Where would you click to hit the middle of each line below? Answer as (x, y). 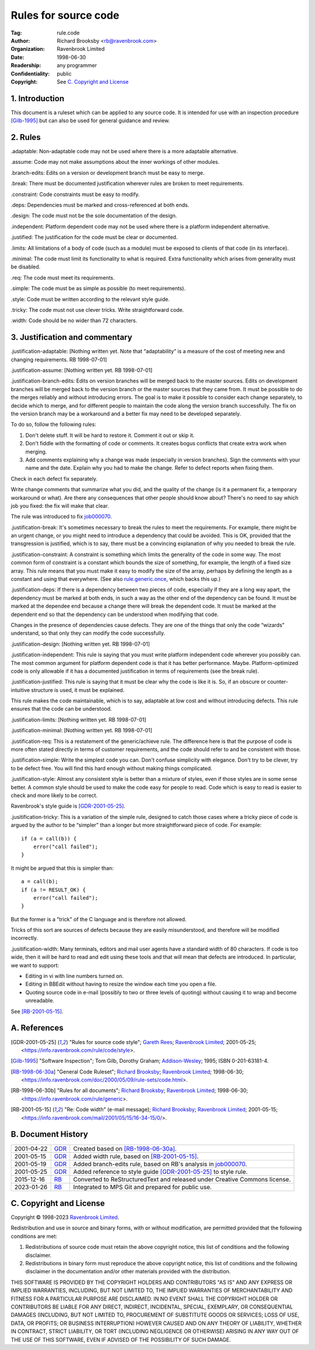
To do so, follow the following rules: (53, 425)
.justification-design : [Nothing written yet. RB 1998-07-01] (80, 644)
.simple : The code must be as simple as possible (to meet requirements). (98, 288)
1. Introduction (37, 99)
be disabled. (26, 267)
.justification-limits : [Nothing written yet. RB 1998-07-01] (78, 719)
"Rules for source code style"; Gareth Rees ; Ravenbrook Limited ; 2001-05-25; (163, 1042)
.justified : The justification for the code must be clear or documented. (94, 237)
